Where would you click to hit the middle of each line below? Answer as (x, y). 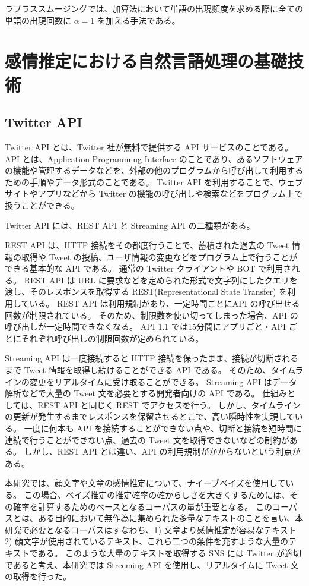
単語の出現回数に (38, 20)
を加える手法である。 (138, 20)
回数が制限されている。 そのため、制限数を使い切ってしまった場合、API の (152, 315)
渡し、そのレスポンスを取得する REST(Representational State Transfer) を (146, 292)
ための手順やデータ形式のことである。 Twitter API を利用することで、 (142, 182)
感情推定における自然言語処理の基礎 (146, 61)
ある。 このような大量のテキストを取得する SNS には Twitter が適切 (169, 552)
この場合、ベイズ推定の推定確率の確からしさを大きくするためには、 (157, 494)
